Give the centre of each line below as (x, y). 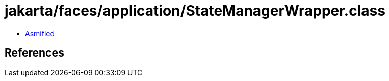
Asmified (40, 33)
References (34, 53)
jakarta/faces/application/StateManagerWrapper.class (195, 11)
